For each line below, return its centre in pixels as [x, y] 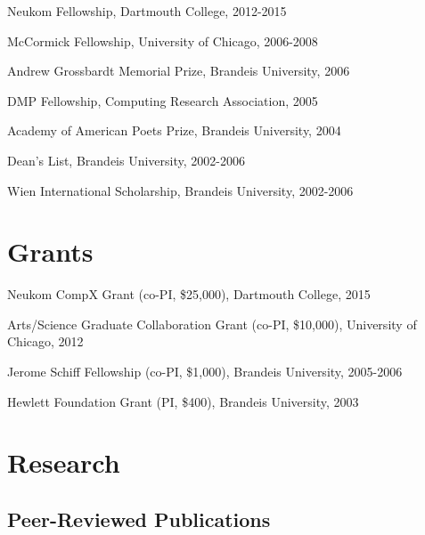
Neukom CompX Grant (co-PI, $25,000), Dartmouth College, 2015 [189, 294]
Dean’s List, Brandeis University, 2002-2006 [126, 160]
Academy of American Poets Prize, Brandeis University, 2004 [174, 130]
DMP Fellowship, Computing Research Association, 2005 [163, 100]
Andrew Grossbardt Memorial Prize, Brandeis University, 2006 [179, 71]
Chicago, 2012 [45, 341]
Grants [50, 251]
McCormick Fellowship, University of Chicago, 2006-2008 [163, 41]
